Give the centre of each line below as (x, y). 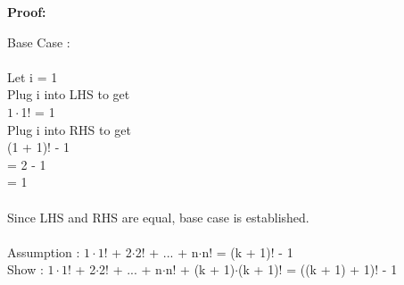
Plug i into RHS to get (69, 129)
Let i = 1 (33, 76)
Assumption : (44, 251)
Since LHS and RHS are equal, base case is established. (158, 217)
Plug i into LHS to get (69, 94)
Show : (25, 269)
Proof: (27, 12)
